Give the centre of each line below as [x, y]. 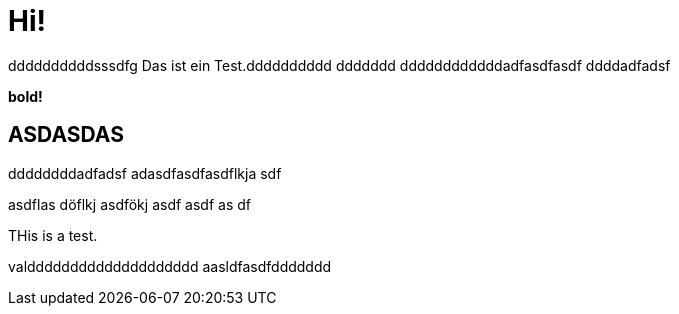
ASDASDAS [66, 135]
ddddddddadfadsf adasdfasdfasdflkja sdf [145, 173]
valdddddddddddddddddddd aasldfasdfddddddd [170, 266]
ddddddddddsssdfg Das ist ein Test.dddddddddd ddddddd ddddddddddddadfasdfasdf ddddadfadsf [339, 65]
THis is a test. [53, 235]
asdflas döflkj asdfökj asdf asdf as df [129, 204]
